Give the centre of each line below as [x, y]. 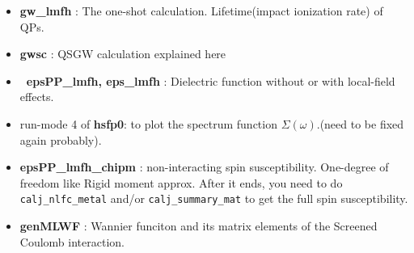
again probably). [61, 139]
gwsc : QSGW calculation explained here [123, 54]
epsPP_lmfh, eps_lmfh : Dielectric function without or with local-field [211, 80]
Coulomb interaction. [72, 241]
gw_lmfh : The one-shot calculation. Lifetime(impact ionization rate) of [201, 11]
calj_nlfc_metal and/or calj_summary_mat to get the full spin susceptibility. [214, 198]
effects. [37, 97]
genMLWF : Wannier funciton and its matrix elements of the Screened [199, 226]
